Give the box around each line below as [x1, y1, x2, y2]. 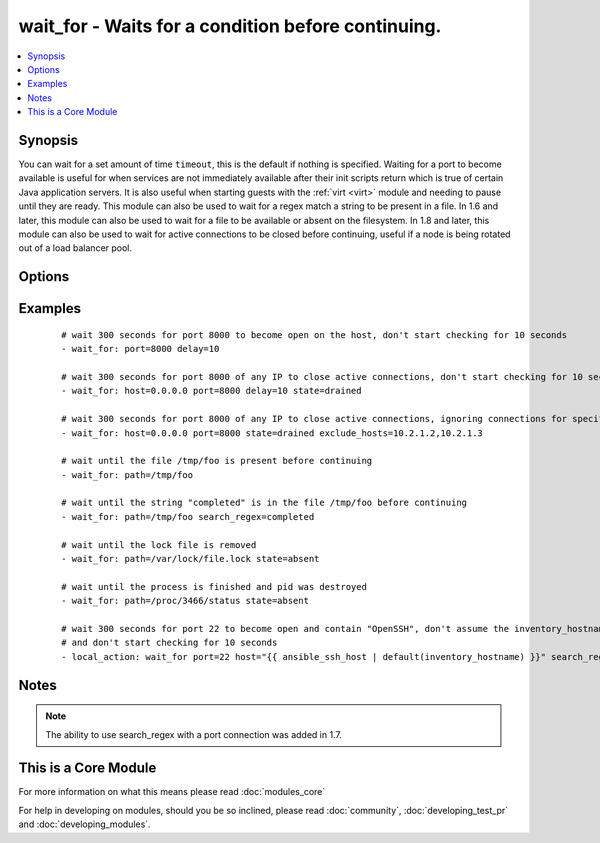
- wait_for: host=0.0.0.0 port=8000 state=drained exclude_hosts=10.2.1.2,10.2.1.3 [61, 427, 484, 439]
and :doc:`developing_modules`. [18, 818, 151, 830]
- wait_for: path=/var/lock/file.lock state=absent [61, 553, 320, 565]
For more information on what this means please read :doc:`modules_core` [18, 786, 326, 798]
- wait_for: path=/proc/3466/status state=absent [61, 595, 310, 607]
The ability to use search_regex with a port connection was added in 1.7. [45, 728, 342, 740]
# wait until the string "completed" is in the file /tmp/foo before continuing [61, 497, 468, 509]
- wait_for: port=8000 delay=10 [61, 343, 220, 355]
